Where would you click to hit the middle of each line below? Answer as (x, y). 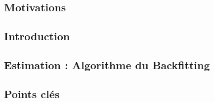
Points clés (32, 93)
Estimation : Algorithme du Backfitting (107, 64)
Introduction (37, 36)
